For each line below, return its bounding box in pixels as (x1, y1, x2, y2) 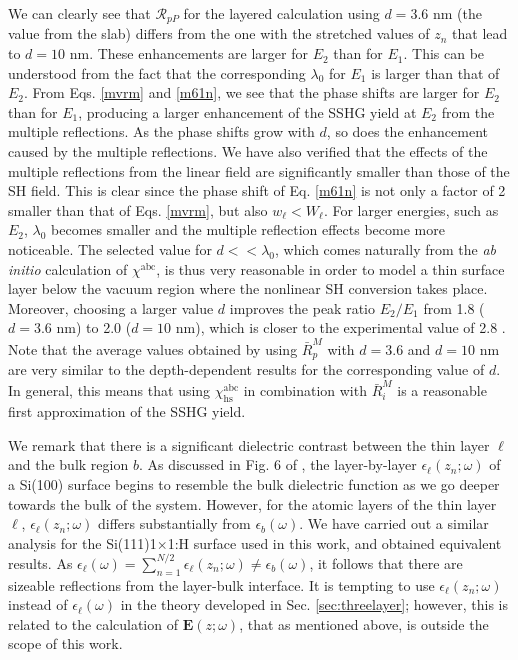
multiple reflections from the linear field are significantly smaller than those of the (8, 160, 510, 181)
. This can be (403, 43, 485, 64)
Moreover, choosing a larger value (8, 297, 214, 318)
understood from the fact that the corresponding (8, 62, 306, 83)
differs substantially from (97, 513, 251, 534)
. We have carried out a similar (299, 513, 489, 534)
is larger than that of (371, 62, 500, 83)
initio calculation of (8, 258, 128, 279)
